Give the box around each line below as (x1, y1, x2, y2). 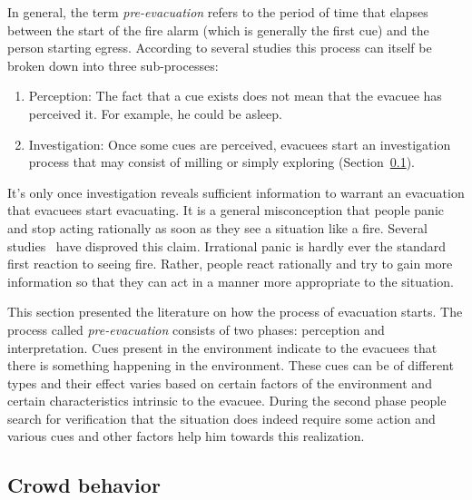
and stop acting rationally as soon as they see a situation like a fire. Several (7, 218, 428, 237)
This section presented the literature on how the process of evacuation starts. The (7, 302, 463, 321)
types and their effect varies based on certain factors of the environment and (7, 373, 432, 392)
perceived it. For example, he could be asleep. (28, 103, 282, 123)
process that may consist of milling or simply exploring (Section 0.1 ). (28, 152, 415, 172)
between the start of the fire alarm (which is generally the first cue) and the (7, 20, 429, 39)
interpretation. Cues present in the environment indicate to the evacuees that (7, 338, 438, 357)
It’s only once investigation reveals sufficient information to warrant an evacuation (7, 182, 465, 201)
